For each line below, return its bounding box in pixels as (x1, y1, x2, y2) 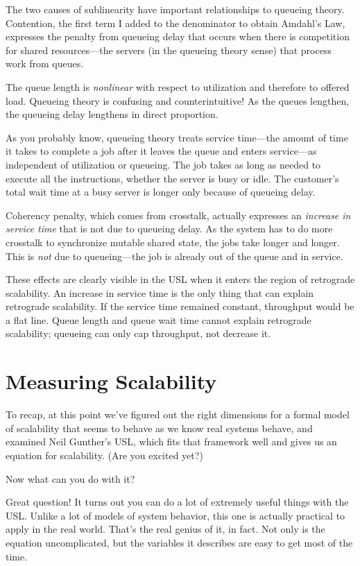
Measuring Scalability (6, 367, 217, 395)
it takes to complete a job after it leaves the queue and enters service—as (6, 144, 317, 158)
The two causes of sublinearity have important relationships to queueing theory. (6, 2, 345, 16)
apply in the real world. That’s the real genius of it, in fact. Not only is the (6, 522, 325, 536)
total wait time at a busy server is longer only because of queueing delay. (6, 185, 316, 199)
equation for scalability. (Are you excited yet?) (6, 447, 203, 462)
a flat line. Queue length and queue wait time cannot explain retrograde (6, 312, 311, 327)
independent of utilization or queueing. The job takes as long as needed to (6, 157, 321, 171)
